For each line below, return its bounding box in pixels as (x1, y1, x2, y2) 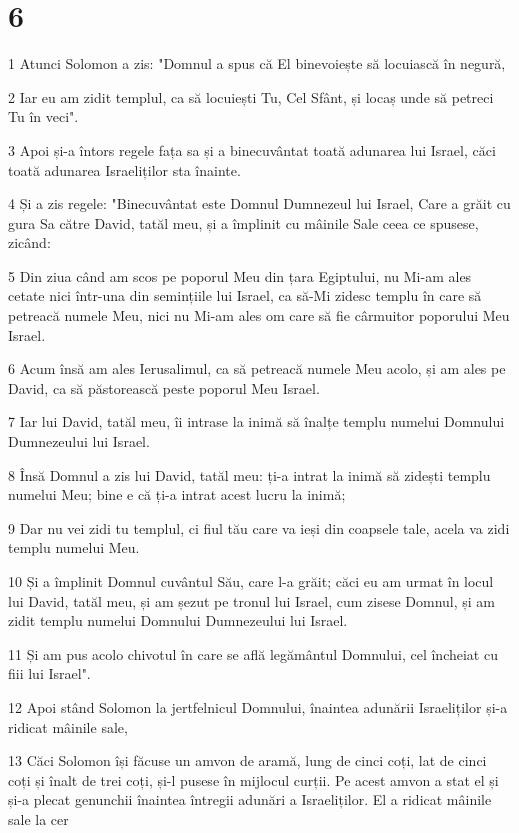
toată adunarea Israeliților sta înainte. (8, 159, 241, 180)
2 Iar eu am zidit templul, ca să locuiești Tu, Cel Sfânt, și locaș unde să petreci (8, 86, 494, 107)
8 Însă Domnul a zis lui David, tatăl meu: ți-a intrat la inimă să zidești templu (8, 464, 491, 485)
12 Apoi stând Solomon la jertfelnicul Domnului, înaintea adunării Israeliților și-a (8, 696, 508, 717)
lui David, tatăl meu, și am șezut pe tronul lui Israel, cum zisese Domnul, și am (8, 590, 495, 611)
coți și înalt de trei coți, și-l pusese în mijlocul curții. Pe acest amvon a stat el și (8, 769, 499, 790)
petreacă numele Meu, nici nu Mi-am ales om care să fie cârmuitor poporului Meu (8, 305, 510, 326)
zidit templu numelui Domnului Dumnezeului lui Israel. (8, 610, 348, 631)
